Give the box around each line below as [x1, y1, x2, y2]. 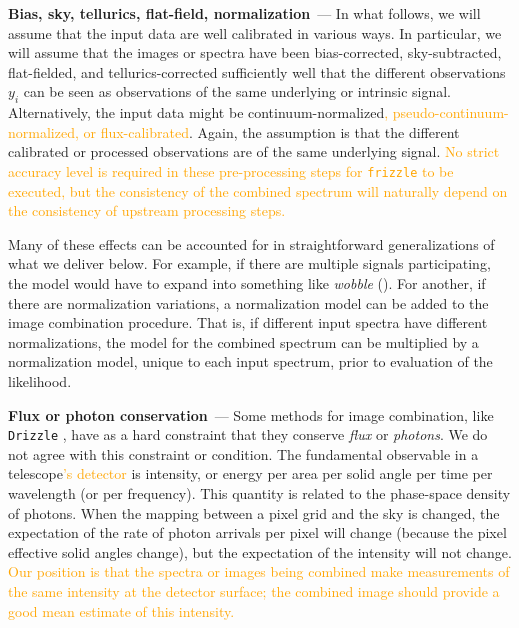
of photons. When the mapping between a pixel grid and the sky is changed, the [8, 502, 500, 523]
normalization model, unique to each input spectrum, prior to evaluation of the [8, 351, 493, 372]
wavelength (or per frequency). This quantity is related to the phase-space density [8, 482, 511, 503]
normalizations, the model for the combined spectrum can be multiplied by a [8, 331, 479, 352]
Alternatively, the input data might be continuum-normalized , [8, 102, 389, 123]
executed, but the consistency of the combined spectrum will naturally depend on [8, 180, 508, 201]
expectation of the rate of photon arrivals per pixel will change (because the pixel [8, 522, 507, 543]
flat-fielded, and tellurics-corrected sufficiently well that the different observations [8, 61, 506, 82]
